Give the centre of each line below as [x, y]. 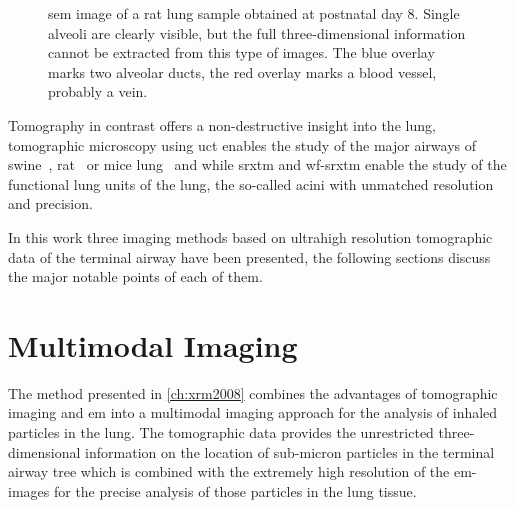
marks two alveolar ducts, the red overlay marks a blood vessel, [242, 71]
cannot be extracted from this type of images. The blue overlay [241, 52]
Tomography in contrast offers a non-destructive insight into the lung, [222, 124]
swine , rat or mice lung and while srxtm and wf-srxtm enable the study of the [257, 164]
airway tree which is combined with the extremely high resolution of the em [240, 471]
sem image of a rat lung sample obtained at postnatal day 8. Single [254, 13]
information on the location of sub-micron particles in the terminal [290, 451]
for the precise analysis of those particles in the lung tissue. [235, 490]
